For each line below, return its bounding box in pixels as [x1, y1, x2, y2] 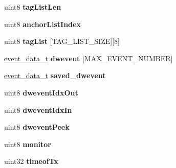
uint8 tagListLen [4, 2, 61, 12]
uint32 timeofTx [4, 156, 59, 166]
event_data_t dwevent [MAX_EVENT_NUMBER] [4, 53, 173, 63]
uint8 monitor [4, 138, 52, 149]
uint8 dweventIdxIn [4, 104, 72, 115]
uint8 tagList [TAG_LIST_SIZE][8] [4, 36, 120, 46]
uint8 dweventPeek [4, 122, 70, 132]
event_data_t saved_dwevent [4, 70, 106, 81]
